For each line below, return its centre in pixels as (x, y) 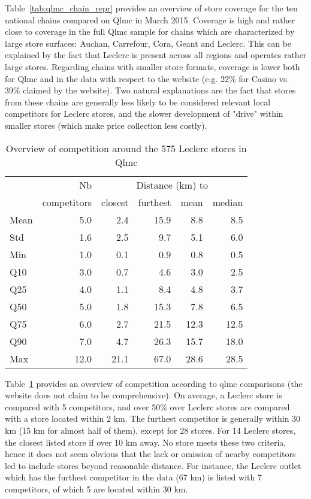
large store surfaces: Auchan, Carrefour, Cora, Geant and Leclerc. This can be (148, 43)
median (228, 202)
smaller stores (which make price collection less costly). (106, 125)
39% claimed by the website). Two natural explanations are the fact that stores (150, 90)
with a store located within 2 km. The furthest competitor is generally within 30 (153, 418)
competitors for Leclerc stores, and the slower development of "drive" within (144, 114)
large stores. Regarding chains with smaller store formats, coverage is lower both (153, 66)
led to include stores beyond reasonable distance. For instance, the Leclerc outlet (153, 465)
